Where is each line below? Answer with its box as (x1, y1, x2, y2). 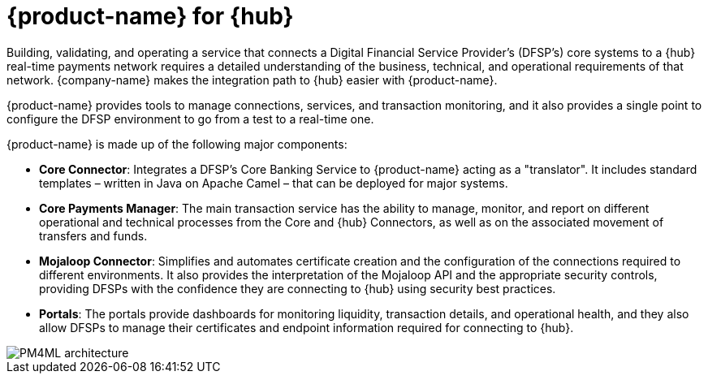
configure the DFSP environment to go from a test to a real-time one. (6, 111, 374, 126)
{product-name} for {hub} (6, 2, 294, 30)
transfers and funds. (39, 228, 148, 243)
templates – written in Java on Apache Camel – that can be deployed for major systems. (39, 175, 508, 190)
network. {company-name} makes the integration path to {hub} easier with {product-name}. (6, 72, 498, 87)
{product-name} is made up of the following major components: (6, 136, 348, 151)
